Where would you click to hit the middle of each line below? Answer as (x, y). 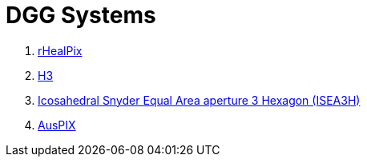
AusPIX (57, 125)
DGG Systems (81, 15)
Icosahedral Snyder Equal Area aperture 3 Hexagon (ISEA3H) (199, 100)
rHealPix (60, 50)
